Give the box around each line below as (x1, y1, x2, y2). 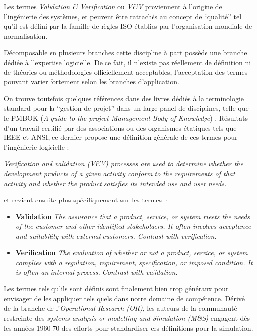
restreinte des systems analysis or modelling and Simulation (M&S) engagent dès (4, 313, 250, 323)
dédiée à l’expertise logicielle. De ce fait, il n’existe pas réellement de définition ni (4, 57, 251, 67)
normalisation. (4, 30, 48, 41)
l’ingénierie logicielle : (4, 141, 69, 152)
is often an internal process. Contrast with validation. (15, 267, 178, 277)
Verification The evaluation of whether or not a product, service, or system (15, 247, 248, 258)
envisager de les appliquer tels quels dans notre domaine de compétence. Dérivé (4, 293, 245, 303)
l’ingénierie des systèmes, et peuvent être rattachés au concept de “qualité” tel (4, 11, 242, 21)
